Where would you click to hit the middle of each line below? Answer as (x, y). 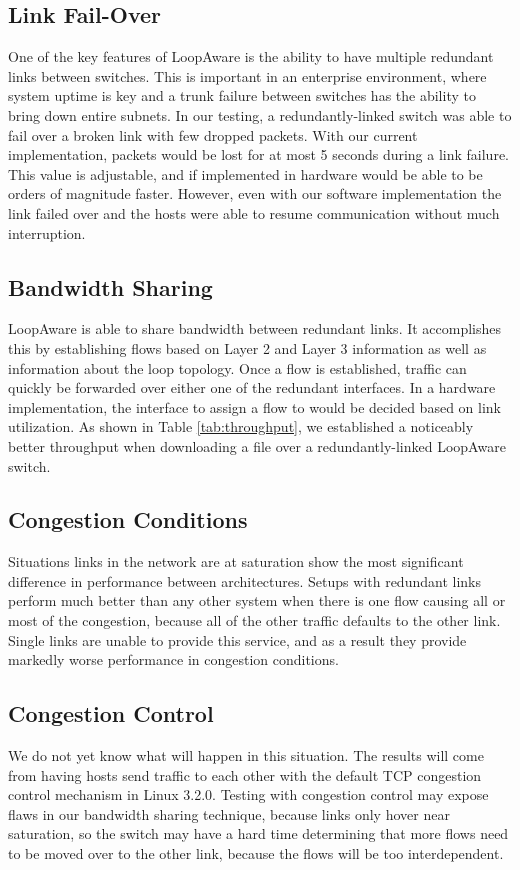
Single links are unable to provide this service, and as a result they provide (237, 639)
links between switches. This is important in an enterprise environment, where (247, 75)
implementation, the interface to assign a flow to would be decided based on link (254, 406)
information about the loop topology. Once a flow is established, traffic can (237, 367)
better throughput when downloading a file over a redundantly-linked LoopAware (257, 445)
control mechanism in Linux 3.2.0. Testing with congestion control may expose (248, 794)
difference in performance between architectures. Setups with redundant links (244, 580)
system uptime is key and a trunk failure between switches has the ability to (242, 95)
